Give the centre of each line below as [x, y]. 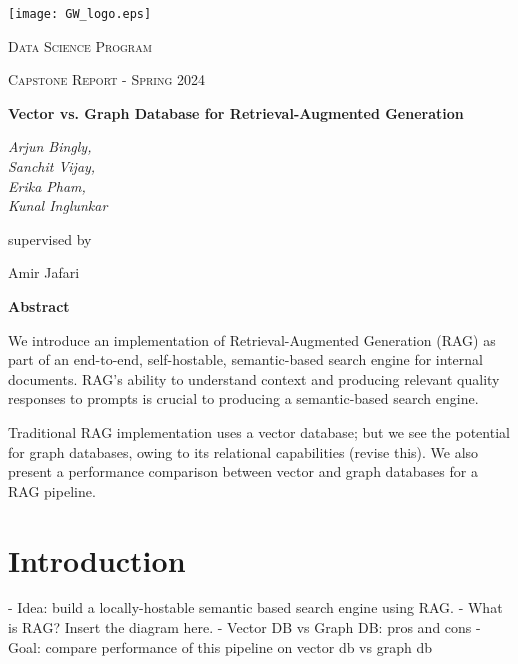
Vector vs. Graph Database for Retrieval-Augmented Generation [236, 112]
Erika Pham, [47, 185]
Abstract [39, 306]
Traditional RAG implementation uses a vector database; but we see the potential [259, 431]
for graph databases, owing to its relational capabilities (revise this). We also [243, 451]
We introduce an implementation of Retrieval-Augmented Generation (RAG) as [252, 339]
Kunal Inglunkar [58, 205]
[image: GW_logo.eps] [80, 14]
